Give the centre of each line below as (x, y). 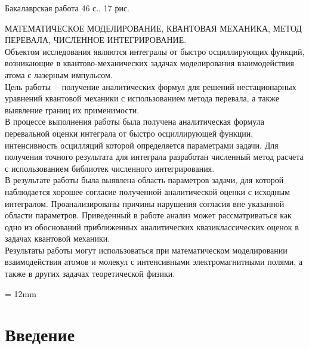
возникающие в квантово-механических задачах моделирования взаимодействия (149, 63)
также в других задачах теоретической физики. (90, 274)
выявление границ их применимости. (72, 109)
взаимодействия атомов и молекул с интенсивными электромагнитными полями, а (154, 262)
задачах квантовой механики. (58, 238)
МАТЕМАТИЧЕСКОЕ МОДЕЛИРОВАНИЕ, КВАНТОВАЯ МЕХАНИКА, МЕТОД (153, 28)
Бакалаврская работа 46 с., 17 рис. (67, 8)
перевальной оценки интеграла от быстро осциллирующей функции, (129, 133)
